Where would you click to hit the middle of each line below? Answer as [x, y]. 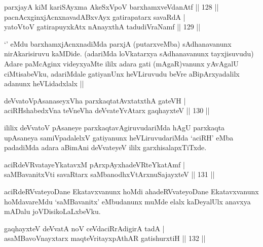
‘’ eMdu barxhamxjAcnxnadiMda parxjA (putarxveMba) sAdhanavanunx [118, 43]
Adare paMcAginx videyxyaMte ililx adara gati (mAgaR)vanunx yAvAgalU [121, 63]
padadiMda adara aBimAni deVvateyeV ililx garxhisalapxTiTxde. [105, 147]
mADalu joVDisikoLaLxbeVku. [52, 211]
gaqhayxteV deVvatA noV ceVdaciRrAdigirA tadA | [84, 228]
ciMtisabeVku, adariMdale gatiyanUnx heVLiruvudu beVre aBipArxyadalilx [122, 73]
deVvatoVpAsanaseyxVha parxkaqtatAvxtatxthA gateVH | [95, 100]
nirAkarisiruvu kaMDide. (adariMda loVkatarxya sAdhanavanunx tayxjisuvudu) [129, 54]
